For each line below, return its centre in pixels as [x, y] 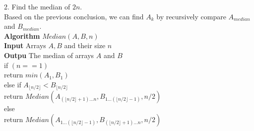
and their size [85, 45]
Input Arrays [25, 45]
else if [13, 84]
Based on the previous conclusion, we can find [74, 16]
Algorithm [22, 35]
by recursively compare [191, 16]
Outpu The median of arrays [49, 55]
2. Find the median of [37, 6]
